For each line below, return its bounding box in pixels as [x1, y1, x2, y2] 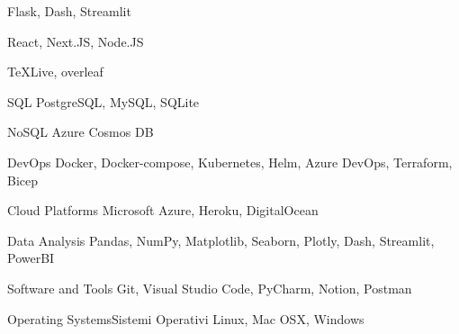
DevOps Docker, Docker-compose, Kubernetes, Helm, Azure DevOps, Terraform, [7, 152, 453, 171]
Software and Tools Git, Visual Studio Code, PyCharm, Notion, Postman [7, 278, 412, 297]
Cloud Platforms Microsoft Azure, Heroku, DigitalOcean [7, 201, 319, 220]
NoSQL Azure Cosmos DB [7, 122, 154, 141]
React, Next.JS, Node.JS [7, 32, 144, 50]
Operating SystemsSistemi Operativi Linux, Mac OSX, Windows [7, 309, 364, 328]
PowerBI [7, 248, 55, 267]
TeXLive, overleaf [7, 62, 103, 81]
